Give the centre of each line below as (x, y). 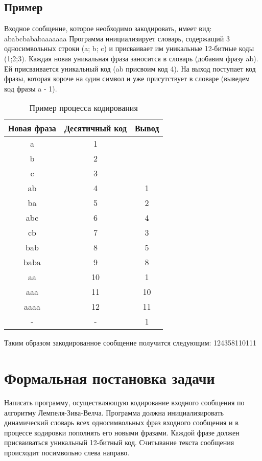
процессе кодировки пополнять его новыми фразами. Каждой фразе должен (122, 432)
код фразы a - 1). (31, 88)
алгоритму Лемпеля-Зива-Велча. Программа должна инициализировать (114, 412)
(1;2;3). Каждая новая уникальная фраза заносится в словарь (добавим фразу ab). (131, 58)
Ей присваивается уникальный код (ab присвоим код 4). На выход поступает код (130, 68)
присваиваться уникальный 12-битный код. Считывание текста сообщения (119, 442)
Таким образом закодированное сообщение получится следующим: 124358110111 (130, 343)
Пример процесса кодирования (84, 108)
